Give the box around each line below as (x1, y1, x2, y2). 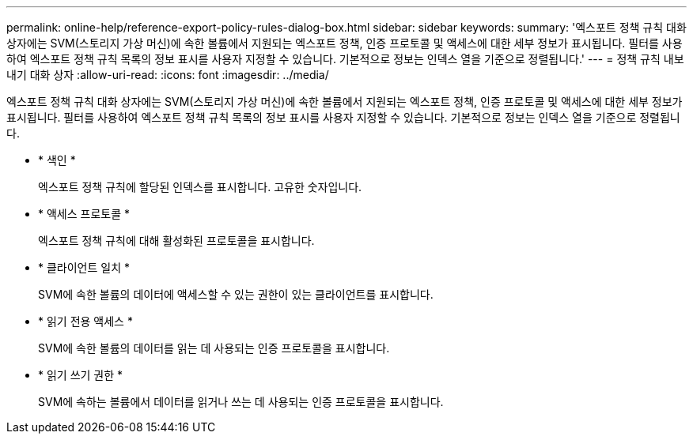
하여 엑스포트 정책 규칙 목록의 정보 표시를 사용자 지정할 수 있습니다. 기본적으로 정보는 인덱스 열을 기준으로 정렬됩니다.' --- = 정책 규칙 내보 (6, 52, 684, 66)
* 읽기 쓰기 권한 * (38, 368, 123, 382)
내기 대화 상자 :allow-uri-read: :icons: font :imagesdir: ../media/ (6, 68, 329, 81)
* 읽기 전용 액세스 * (38, 314, 133, 328)
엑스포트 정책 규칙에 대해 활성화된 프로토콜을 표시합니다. (38, 234, 315, 247)
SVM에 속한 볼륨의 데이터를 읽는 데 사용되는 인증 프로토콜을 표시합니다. (38, 341, 390, 355)
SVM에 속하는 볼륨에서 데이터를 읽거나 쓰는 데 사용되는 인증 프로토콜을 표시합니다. (38, 395, 444, 408)
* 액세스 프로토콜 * (38, 207, 130, 220)
